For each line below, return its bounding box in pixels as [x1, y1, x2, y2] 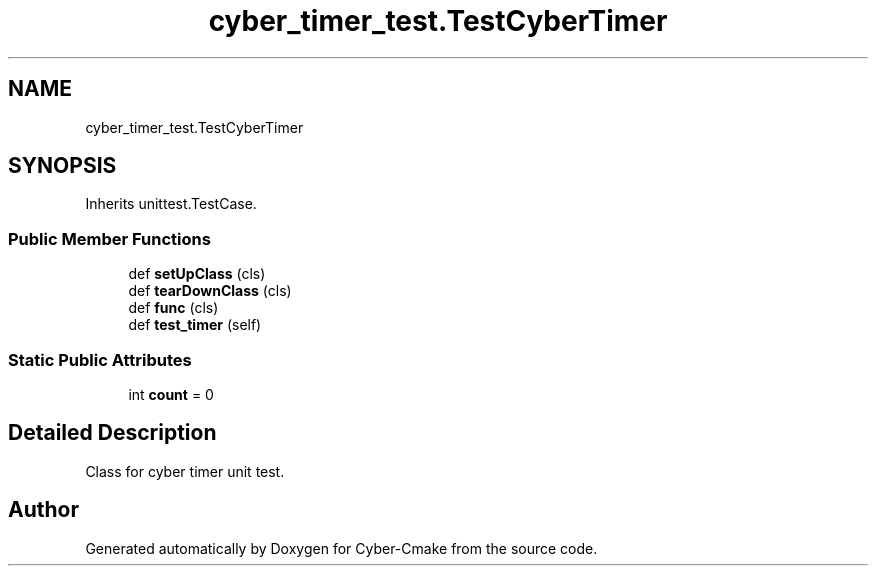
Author [8, 497, 79, 523]
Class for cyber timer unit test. [85, 462, 285, 480]
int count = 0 [128, 385, 214, 403]
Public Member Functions [8, 228, 211, 249]
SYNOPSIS [8, 153, 117, 179]
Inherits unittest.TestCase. [85, 195, 257, 213]
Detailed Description [8, 420, 217, 446]
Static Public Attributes [8, 349, 192, 370]
